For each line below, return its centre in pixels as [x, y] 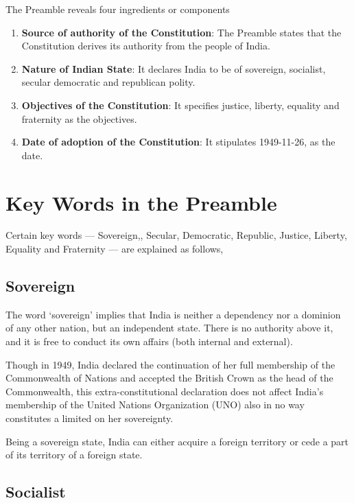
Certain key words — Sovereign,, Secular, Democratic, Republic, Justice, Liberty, [176, 235]
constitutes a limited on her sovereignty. [90, 418]
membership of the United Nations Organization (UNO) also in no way [155, 405]
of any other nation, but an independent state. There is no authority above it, [169, 328]
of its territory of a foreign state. [74, 455]
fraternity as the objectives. [79, 118]
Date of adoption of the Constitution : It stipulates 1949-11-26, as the [178, 142]
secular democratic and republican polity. [108, 82]
